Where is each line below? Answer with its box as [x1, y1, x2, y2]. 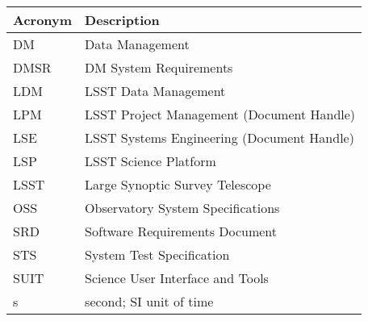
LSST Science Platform [85, 152, 216, 170]
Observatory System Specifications [85, 198, 280, 217]
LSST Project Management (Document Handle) [85, 105, 356, 123]
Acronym [13, 10, 73, 29]
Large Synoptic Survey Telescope [85, 175, 271, 194]
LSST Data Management [85, 81, 226, 100]
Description [85, 10, 160, 29]
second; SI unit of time [85, 292, 214, 311]
